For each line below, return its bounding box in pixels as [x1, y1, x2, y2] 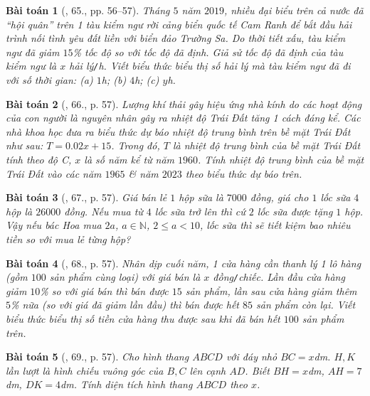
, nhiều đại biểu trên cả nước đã [224, 3, 364, 17]
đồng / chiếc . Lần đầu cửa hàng [213, 269, 345, 284]
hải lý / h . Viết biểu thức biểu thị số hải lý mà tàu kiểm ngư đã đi [69, 58, 351, 73]
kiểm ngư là [6, 58, 57, 73]
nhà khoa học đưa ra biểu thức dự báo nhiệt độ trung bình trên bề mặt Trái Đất [6, 124, 351, 139]
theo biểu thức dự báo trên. [185, 166, 302, 181]
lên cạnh [189, 363, 226, 378]
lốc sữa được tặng [257, 203, 333, 218]
